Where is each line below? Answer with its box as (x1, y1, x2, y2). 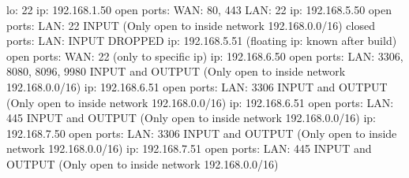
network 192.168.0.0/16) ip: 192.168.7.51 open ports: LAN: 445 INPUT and (6, 140, 372, 157)
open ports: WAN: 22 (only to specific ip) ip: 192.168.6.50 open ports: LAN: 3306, (6, 47, 403, 64)
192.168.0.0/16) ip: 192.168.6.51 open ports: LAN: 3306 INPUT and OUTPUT (6, 78, 388, 95)
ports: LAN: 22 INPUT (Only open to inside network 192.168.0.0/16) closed (6, 17, 375, 33)
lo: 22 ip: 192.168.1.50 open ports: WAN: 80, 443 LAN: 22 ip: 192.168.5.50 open (6, 2, 392, 17)
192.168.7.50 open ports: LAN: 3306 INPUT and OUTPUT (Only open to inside (6, 124, 397, 141)
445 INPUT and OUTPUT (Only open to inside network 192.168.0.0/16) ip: (6, 109, 376, 126)
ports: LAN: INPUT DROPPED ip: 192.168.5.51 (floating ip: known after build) (6, 32, 397, 49)
